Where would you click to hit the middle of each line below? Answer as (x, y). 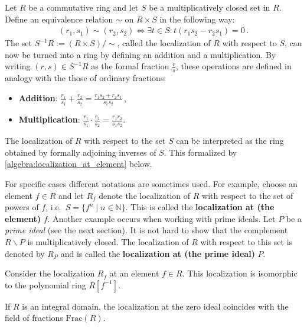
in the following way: (197, 19)
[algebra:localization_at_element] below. (79, 164)
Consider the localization (50, 273)
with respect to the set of (248, 195)
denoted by (25, 253)
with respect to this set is (246, 242)
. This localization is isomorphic (240, 273)
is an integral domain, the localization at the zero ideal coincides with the (155, 306)
